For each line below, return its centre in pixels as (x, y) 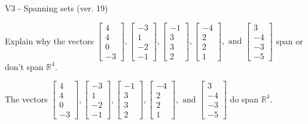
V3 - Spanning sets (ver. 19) (57, 8)
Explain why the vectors (49, 40)
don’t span (24, 66)
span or (289, 40)
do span (244, 99)
